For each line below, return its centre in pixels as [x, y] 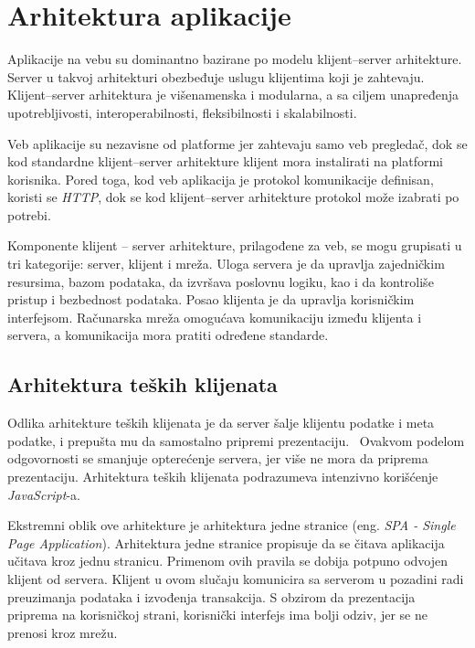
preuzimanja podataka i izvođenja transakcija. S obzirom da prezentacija [211, 596]
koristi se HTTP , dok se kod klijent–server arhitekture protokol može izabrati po [233, 197]
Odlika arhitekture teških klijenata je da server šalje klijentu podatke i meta [221, 423]
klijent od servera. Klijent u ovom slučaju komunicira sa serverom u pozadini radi [236, 578]
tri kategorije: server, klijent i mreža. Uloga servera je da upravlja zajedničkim [226, 264]
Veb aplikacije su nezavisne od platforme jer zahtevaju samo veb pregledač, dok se [237, 143]
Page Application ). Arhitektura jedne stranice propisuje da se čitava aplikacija [226, 542]
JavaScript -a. [44, 494]
